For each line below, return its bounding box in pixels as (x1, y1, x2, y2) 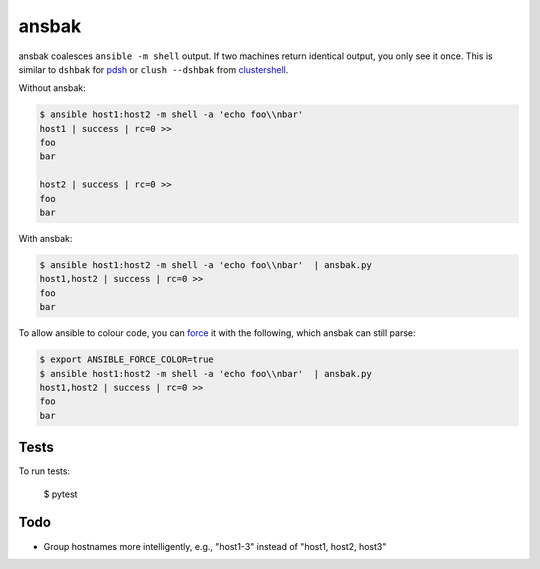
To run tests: (18, 465, 70, 477)
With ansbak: (18, 233, 73, 245)
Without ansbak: (18, 82, 87, 94)
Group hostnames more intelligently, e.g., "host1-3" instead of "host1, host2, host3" (43, 540, 387, 552)
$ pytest (43, 488, 78, 500)
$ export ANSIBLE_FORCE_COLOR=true (39, 354, 214, 365)
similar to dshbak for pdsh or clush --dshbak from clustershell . (18, 63, 289, 75)
